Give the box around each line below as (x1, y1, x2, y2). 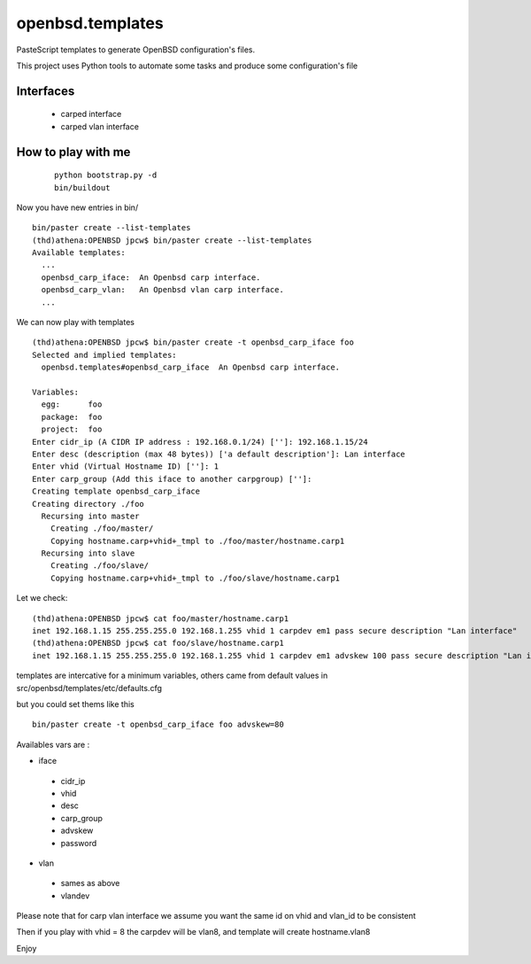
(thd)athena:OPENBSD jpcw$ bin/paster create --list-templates (32, 235, 312, 245)
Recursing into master (41, 510, 140, 521)
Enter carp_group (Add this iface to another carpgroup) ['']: (32, 474, 312, 484)
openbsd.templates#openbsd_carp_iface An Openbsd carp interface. (41, 362, 341, 372)
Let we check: (16, 593, 68, 603)
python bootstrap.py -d (54, 170, 158, 181)
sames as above (60, 878, 120, 889)
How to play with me (16, 144, 131, 159)
